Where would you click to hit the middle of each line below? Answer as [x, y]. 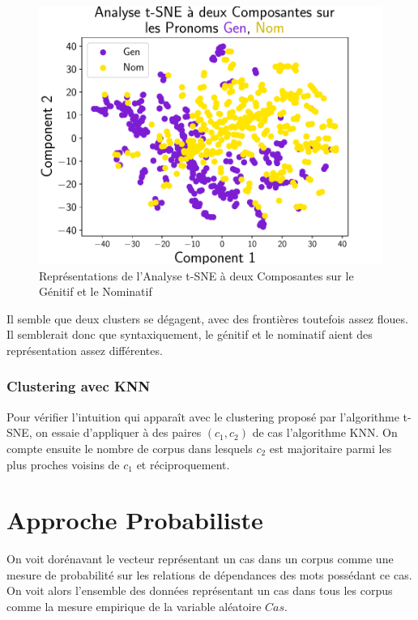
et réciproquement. [183, 464]
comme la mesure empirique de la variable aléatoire [134, 607]
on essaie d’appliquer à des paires [119, 432]
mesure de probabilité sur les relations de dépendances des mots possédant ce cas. [209, 574]
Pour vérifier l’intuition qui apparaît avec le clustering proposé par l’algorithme [203, 416]
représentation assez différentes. [85, 350]
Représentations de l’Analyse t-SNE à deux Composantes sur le [196, 275]
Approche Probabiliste [135, 520]
